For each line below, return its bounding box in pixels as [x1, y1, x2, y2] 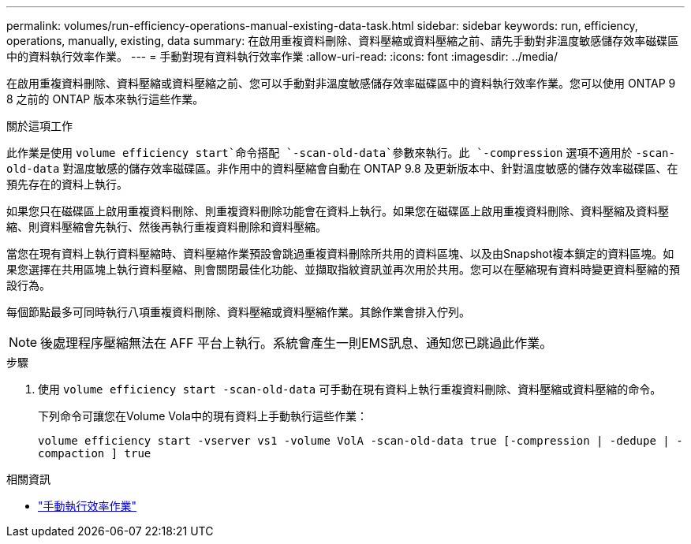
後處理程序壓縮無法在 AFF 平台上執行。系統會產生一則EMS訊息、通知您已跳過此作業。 [40, 335, 553, 351]
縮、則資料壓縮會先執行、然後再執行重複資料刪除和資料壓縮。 [6, 220, 327, 233]
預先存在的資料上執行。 [6, 177, 128, 191]
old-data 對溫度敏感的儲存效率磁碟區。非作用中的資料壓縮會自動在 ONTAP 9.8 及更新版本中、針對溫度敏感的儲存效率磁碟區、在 [6, 162, 678, 175]
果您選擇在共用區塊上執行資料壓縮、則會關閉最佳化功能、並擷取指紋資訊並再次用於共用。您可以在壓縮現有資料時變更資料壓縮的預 [6, 263, 680, 276]
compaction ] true [38, 447, 151, 460]
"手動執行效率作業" [38, 499, 137, 512]
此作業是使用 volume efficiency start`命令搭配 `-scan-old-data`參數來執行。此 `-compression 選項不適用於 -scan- [6, 146, 675, 159]
